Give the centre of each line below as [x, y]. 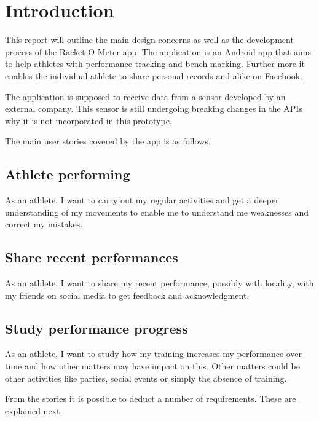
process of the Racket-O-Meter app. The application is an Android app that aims [158, 51]
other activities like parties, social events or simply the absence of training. [146, 378]
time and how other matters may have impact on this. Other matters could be [152, 366]
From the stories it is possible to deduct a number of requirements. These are [151, 399]
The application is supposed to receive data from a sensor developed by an [145, 96]
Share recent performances [92, 257]
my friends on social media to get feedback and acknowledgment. [127, 295]
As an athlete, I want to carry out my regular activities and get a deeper [142, 200]
